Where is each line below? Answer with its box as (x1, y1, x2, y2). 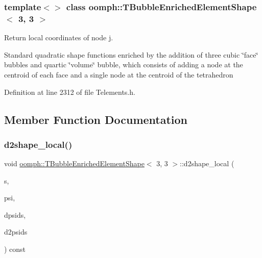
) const (4, 244, 26, 254)
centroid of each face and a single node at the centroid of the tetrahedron (4, 69, 233, 80)
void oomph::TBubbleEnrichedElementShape (4, 158, 145, 169)
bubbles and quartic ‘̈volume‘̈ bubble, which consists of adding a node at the (4, 59, 243, 70)
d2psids (4, 226, 28, 237)
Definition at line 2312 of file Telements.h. (4, 86, 135, 97)
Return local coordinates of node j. (4, 32, 113, 43)
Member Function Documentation (4, 111, 188, 127)
